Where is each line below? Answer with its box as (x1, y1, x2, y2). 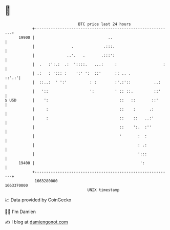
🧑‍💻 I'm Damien (5, 208, 36, 215)
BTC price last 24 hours (78, 22, 131, 27)
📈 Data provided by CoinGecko (5, 197, 72, 203)
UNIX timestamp (87, 187, 120, 193)
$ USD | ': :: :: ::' (5, 97, 159, 103)
